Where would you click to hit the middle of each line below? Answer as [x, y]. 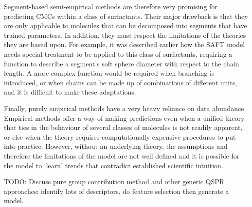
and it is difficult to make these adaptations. [70, 92]
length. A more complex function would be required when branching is [109, 73]
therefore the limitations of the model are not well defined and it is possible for [122, 155]
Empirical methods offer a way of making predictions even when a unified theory [124, 118]
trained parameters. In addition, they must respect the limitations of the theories [125, 35]
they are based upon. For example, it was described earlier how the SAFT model [125, 44]
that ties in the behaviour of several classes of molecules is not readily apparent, [123, 127]
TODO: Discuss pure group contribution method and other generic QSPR [114, 182]
